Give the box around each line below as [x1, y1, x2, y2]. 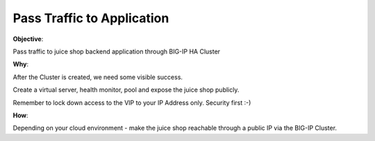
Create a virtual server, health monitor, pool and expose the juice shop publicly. [12, 85, 240, 94]
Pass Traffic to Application [12, 10, 169, 26]
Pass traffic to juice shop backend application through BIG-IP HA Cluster [12, 47, 221, 56]
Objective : [12, 35, 44, 43]
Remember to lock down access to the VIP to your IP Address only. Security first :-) [12, 98, 251, 107]
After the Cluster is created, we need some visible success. [12, 73, 183, 81]
